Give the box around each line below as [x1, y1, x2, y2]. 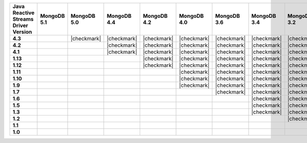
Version [12, 28, 32, 35]
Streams [12, 16, 34, 22]
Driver [12, 22, 28, 29]
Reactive [12, 9, 35, 16]
